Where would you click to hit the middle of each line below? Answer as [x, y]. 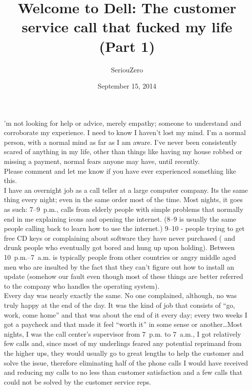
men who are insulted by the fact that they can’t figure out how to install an [119, 266]
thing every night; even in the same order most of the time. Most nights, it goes [123, 199]
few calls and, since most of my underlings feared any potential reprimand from [123, 343]
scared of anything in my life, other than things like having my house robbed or [123, 151]
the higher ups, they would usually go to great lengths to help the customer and [124, 353]
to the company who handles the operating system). [82, 286]
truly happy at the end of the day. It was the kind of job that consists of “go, [120, 305]
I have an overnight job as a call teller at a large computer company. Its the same [126, 190]
